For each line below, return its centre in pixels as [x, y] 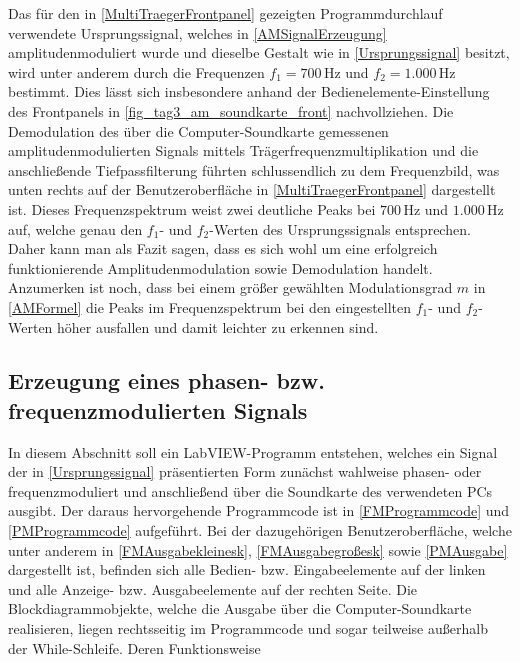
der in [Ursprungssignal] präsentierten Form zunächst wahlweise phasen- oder [245, 471]
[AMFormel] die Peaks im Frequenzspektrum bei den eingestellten [210, 306]
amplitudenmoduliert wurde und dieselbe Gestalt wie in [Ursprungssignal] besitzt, [259, 52]
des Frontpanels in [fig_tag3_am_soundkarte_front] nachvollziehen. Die [231, 110]
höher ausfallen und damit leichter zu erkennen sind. [218, 326]
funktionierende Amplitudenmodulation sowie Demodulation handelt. [220, 267]
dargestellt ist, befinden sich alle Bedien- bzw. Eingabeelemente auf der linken [247, 569]
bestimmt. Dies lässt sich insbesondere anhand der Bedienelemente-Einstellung [249, 91]
